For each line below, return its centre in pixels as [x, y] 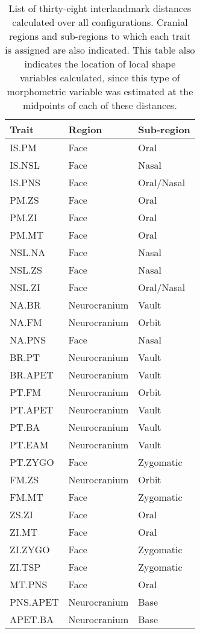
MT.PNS [29, 584]
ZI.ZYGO [30, 549]
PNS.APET [34, 602]
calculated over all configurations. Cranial [100, 22]
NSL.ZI [25, 287]
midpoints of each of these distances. [100, 105]
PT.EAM [29, 444]
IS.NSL [25, 165]
